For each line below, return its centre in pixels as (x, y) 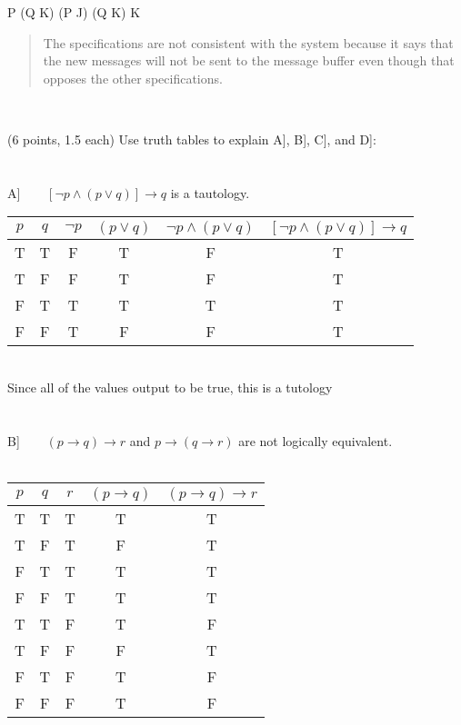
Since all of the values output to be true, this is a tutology (170, 387)
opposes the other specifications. (133, 78)
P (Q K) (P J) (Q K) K (74, 12)
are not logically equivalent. (316, 440)
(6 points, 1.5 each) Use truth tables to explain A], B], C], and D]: (192, 139)
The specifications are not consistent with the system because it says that (248, 42)
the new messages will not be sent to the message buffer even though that (249, 60)
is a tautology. (210, 192)
